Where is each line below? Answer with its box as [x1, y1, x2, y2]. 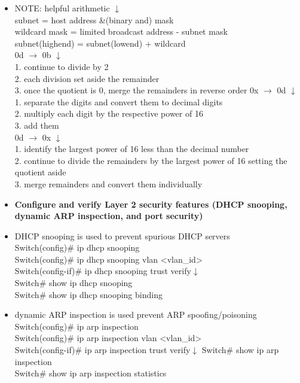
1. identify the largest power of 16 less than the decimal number [14, 142, 249, 155]
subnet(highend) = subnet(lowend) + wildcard [14, 37, 186, 49]
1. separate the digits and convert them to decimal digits [14, 95, 223, 108]
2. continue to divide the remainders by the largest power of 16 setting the [14, 154, 287, 166]
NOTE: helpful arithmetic [14, 2, 110, 14]
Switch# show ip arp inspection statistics [14, 367, 167, 379]
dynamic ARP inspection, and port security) [14, 209, 203, 222]
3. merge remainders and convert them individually [14, 177, 203, 190]
